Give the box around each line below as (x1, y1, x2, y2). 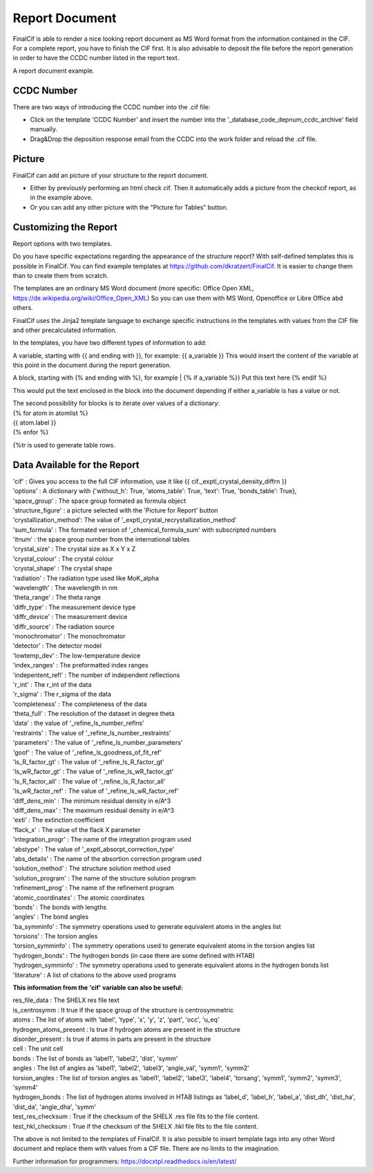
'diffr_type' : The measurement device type (12, 602, 136, 611)
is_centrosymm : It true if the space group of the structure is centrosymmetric (12, 1006, 234, 1014)
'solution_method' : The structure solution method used (12, 865, 171, 873)
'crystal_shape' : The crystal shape (12, 564, 113, 573)
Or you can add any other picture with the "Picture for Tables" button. (30, 203, 228, 211)
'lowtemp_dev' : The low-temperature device (12, 651, 141, 660)
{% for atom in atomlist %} (12, 409, 88, 417)
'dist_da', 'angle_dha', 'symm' (12, 1102, 97, 1111)
